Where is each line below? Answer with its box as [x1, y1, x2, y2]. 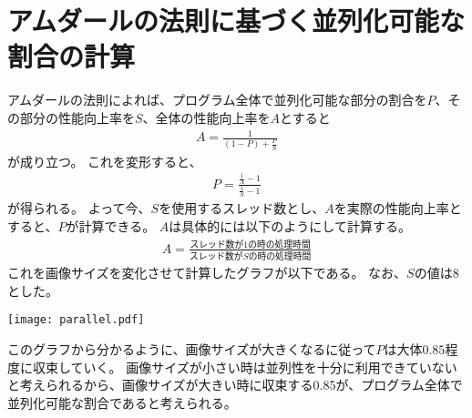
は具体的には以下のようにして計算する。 [169, 216, 411, 235]
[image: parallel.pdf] [7, 313, 145, 327]
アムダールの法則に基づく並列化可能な [7, 2, 466, 39]
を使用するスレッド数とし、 [159, 199, 325, 218]
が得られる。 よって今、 [7, 199, 151, 218]
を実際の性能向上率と [333, 199, 462, 218]
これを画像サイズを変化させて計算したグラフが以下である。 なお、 [7, 263, 407, 282]
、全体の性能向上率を [142, 107, 271, 127]
